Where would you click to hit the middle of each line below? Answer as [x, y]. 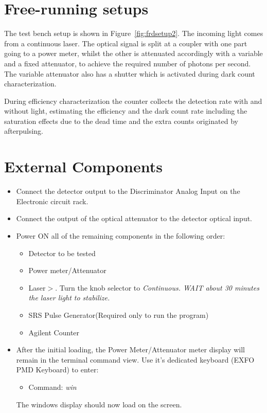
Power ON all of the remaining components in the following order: [121, 235]
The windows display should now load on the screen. [99, 404]
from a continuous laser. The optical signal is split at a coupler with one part [126, 43]
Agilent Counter [54, 332]
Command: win [52, 387]
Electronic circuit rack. [52, 201]
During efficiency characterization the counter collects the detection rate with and [133, 101]
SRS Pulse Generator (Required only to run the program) [119, 315]
